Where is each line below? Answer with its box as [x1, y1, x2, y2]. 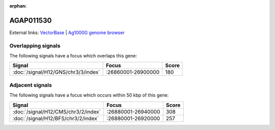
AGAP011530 [9, 16, 52, 25]
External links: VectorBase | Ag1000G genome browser [9, 29, 125, 36]
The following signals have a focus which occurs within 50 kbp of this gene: [9, 92, 169, 99]
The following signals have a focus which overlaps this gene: [9, 53, 137, 59]
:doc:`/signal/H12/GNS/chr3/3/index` [12, 69, 100, 76]
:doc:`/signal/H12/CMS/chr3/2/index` [12, 108, 101, 115]
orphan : [9, 3, 27, 9]
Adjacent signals [9, 81, 52, 88]
